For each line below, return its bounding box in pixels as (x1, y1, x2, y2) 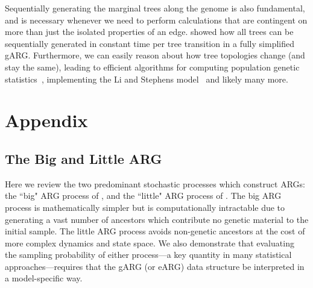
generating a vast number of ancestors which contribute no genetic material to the (5, 213, 309, 225)
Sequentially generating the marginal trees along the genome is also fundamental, (5, 2, 305, 14)
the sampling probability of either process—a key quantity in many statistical (5, 248, 292, 261)
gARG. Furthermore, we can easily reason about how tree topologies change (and (5, 49, 305, 61)
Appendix (5, 108, 88, 133)
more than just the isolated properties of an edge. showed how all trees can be (5, 25, 294, 38)
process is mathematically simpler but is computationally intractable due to (5, 201, 285, 213)
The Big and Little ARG (5, 149, 162, 167)
